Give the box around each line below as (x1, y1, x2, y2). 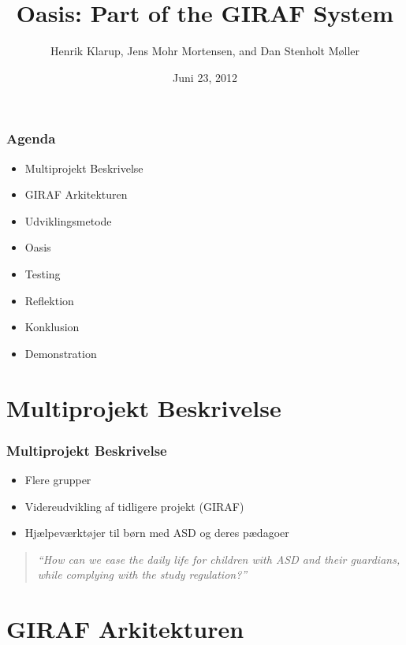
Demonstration (24, 345, 97, 361)
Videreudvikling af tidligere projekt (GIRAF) (24, 498, 244, 514)
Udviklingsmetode (24, 212, 112, 229)
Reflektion (24, 292, 74, 308)
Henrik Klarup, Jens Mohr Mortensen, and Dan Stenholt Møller (50, 43, 360, 59)
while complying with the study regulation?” (37, 566, 248, 583)
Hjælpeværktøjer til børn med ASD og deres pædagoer (24, 524, 289, 541)
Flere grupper (24, 471, 91, 487)
